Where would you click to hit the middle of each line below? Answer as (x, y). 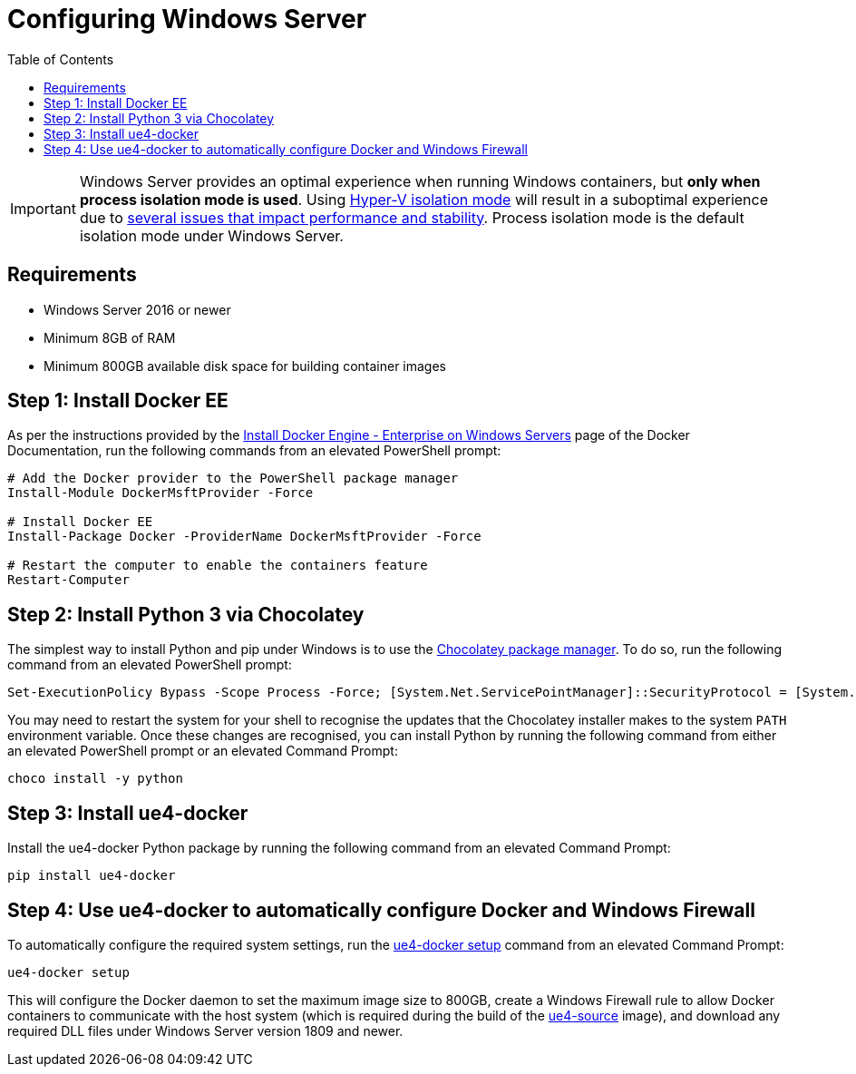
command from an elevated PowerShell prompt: (150, 665)
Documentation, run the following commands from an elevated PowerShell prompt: (254, 451)
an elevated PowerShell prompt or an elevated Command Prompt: (203, 751)
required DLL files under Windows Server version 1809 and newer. (205, 1030)
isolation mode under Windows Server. (211, 235)
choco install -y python (95, 779)
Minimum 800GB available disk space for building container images (245, 366)
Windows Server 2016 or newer (137, 309)
